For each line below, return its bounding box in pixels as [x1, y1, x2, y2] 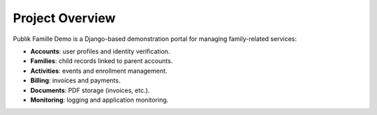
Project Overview [13, 10, 116, 26]
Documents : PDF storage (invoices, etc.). [30, 86, 150, 94]
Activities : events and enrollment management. [30, 67, 168, 75]
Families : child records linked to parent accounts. [30, 57, 173, 65]
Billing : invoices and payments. [30, 76, 121, 85]
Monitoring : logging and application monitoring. [30, 96, 169, 104]
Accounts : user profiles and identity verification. [30, 47, 170, 55]
